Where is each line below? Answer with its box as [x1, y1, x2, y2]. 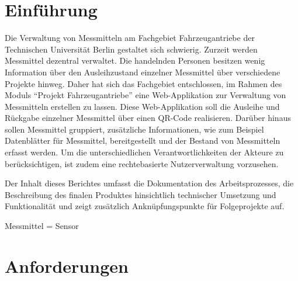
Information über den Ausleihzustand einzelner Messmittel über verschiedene [5, 65, 280, 78]
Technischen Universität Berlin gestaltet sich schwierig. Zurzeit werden [5, 43, 258, 55]
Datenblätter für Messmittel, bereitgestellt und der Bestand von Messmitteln [5, 134, 280, 147]
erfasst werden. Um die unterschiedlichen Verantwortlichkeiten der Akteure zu [5, 146, 284, 158]
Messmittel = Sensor [5, 220, 79, 232]
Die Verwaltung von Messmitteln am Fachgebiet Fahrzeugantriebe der [5, 32, 255, 44]
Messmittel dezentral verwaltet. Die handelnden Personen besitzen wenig [5, 54, 265, 67]
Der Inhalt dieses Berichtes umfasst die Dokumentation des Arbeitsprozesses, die [5, 177, 294, 189]
